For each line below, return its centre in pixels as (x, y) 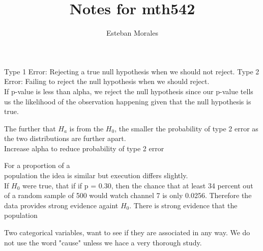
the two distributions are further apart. (65, 138)
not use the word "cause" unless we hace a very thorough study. (103, 242)
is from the (86, 128)
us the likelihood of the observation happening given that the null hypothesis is (128, 101)
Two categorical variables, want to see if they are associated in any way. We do (127, 232)
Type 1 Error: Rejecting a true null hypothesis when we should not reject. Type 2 (132, 71)
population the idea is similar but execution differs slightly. (96, 175)
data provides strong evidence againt (61, 205)
